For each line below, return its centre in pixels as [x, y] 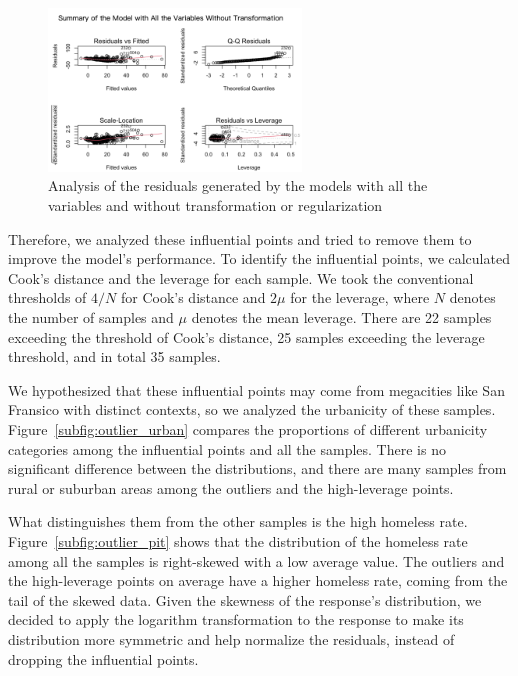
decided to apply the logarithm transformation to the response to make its [236, 619]
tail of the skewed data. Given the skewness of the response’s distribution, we [245, 599]
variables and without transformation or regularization [215, 205]
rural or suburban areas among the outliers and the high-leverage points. [231, 487]
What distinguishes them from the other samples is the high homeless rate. [238, 521]
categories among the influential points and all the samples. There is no [227, 448]
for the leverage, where [360, 297]
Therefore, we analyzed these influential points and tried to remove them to [240, 238]
